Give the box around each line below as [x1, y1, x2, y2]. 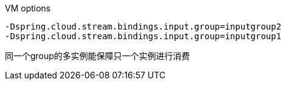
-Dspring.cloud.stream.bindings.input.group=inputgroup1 [5, 31, 282, 41]
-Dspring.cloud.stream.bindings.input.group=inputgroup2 [5, 22, 282, 31]
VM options [5, 3, 51, 13]
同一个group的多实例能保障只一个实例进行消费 [5, 51, 190, 61]
